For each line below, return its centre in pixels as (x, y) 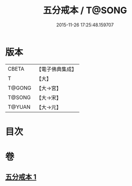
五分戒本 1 (21, 177)
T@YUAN (19, 107)
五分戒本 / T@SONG (85, 10)
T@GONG (19, 88)
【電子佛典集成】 (56, 69)
